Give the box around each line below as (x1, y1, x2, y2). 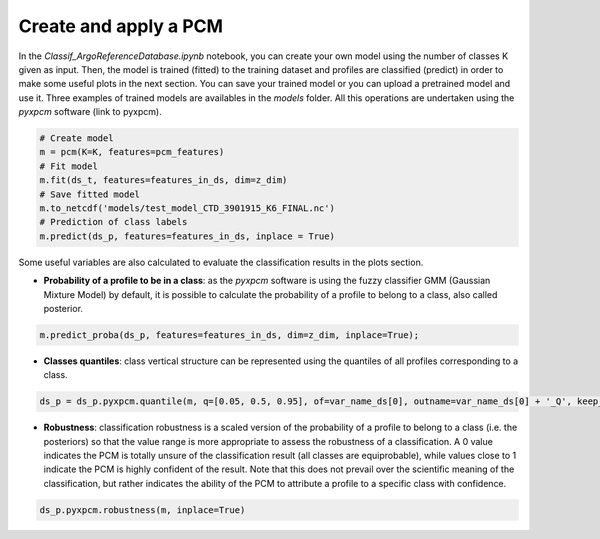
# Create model (39, 133, 114, 144)
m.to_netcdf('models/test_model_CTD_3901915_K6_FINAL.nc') (39, 203, 335, 214)
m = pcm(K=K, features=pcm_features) (39, 146, 225, 158)
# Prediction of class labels (39, 216, 188, 228)
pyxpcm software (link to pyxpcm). (18, 106, 162, 118)
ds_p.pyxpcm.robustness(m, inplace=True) (39, 504, 246, 515)
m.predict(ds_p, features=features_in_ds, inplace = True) (39, 230, 335, 242)
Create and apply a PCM (18, 15, 224, 37)
